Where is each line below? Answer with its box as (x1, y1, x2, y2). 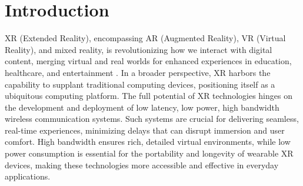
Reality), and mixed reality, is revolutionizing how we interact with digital (5, 43, 272, 55)
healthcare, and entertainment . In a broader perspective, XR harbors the (5, 66, 271, 78)
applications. (5, 170, 51, 182)
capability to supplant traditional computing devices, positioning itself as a (5, 78, 275, 90)
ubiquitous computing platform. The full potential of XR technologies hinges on (5, 89, 292, 102)
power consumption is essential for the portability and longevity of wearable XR (5, 147, 294, 160)
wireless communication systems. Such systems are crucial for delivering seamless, (5, 112, 299, 125)
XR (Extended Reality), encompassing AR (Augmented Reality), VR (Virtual (5, 32, 286, 44)
